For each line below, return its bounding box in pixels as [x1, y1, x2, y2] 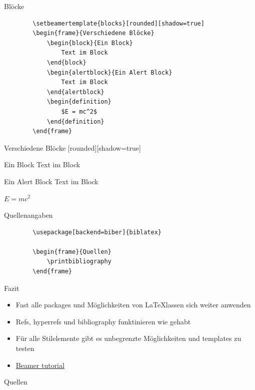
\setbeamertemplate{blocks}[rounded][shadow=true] [32, 20, 204, 27]
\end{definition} [46, 118, 104, 125]
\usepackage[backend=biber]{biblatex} [32, 228, 161, 236]
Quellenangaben [4, 210, 53, 220]
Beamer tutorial [15, 359, 64, 370]
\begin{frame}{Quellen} [32, 248, 111, 255]
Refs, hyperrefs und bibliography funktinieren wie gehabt [15, 316, 191, 326]
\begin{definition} [46, 98, 111, 106]
